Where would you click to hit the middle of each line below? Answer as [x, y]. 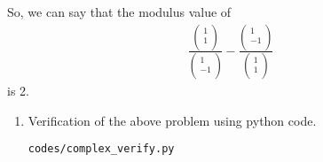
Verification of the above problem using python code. [172, 120]
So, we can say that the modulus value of [119, 12]
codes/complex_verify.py [101, 149]
